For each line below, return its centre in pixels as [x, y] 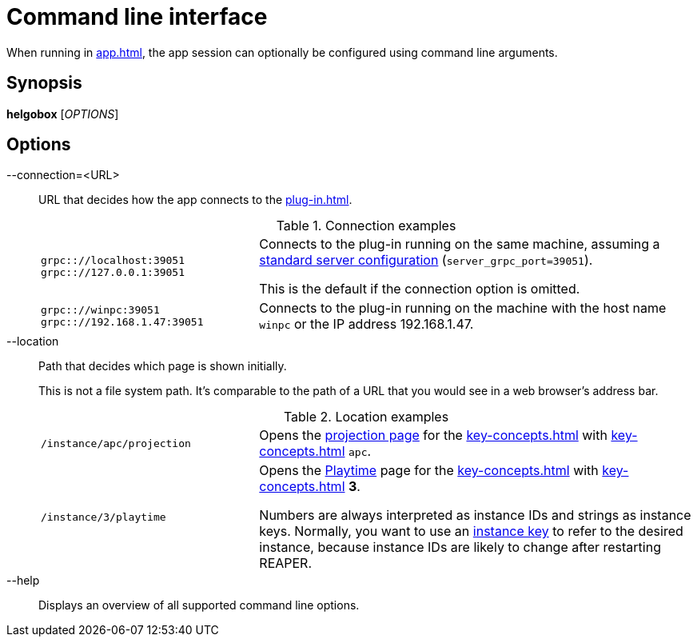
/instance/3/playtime [104, 517]
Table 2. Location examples [366, 417]
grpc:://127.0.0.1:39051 [113, 273]
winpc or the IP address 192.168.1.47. [366, 324]
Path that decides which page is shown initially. [163, 366]
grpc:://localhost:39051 [113, 261]
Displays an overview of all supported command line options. [199, 605]
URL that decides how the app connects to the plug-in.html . [195, 200]
